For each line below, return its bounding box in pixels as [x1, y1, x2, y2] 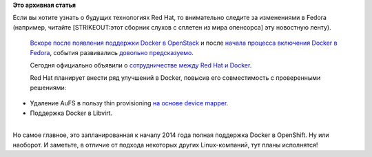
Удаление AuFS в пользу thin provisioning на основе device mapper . [30, 99, 229, 107]
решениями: [30, 83, 67, 92]
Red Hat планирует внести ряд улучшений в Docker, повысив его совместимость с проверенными [30, 74, 321, 82]
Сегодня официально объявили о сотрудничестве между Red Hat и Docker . [30, 61, 252, 69]
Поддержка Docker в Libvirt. [30, 109, 113, 117]
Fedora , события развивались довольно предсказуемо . [30, 48, 194, 56]
